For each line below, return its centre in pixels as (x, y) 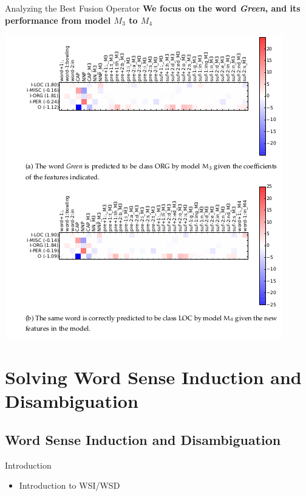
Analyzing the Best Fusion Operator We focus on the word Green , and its (153, 8)
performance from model (58, 20)
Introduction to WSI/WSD (70, 485)
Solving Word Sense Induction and (153, 377)
